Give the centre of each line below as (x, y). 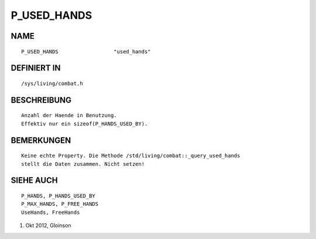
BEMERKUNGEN (41, 140)
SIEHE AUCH (34, 181)
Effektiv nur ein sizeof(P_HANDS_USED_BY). (85, 124)
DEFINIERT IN (36, 68)
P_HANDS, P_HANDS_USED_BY (59, 196)
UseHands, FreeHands (51, 212)
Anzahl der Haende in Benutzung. (69, 115)
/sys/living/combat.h (52, 83)
